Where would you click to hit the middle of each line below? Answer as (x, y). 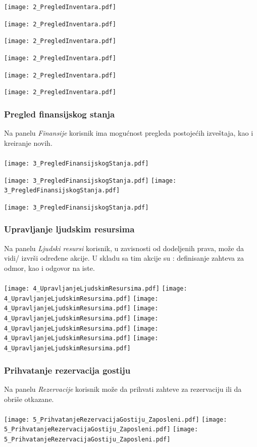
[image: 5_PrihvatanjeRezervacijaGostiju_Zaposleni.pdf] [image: (116, 419)
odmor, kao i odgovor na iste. (49, 268)
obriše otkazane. (29, 399)
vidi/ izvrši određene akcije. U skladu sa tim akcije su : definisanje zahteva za (124, 258)
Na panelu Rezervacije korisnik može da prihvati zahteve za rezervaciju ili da (123, 389)
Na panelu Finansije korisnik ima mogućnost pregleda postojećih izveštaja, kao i (129, 133)
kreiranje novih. (28, 143)
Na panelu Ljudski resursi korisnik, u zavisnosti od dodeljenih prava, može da (124, 248)
